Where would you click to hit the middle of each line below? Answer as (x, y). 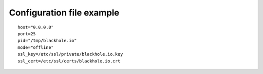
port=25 (27, 34)
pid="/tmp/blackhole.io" (47, 41)
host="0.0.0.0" (36, 27)
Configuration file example (64, 13)
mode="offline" (36, 47)
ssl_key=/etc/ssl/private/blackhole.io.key (70, 54)
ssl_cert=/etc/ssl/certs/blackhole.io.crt (69, 61)
